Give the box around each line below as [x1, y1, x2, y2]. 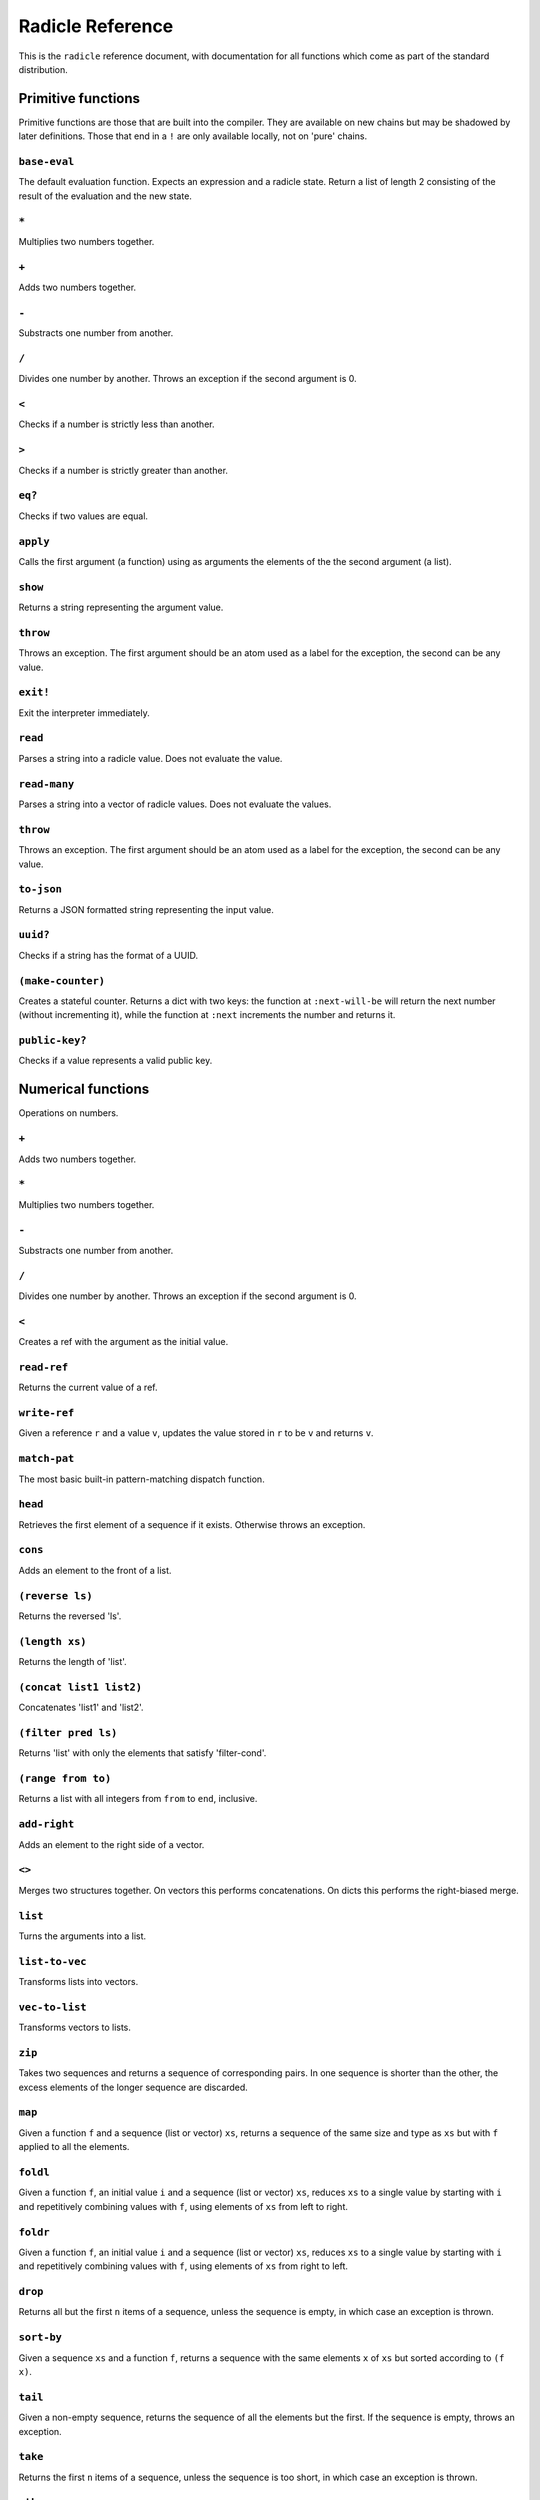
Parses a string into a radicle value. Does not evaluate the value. [18, 752, 283, 764]
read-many [18, 777, 75, 790]
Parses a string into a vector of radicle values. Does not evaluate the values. [18, 798, 332, 810]
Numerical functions [18, 1081, 150, 1098]
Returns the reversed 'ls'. [18, 1610, 122, 1622]
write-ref [18, 1406, 75, 1419]
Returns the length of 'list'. [18, 1656, 127, 1668]
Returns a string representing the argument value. [18, 601, 224, 614]
